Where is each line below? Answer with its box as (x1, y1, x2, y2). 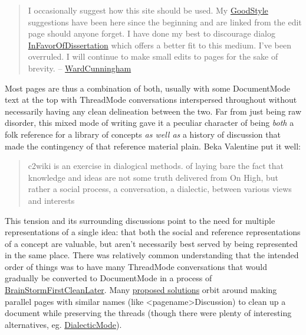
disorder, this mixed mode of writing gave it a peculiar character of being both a (5, 116, 294, 129)
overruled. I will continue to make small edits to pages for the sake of (28, 50, 278, 63)
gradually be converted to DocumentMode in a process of (5, 272, 212, 284)
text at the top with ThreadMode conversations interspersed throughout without (5, 93, 297, 106)
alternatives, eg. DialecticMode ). (5, 318, 122, 330)
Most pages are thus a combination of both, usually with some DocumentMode (5, 82, 291, 94)
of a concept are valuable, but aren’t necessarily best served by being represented (5, 237, 298, 249)
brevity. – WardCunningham (28, 61, 131, 74)
